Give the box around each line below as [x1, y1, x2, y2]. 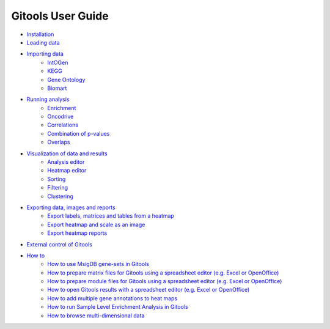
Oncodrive [47, 113, 74, 120]
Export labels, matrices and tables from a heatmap [47, 212, 174, 220]
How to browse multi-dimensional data [47, 312, 145, 319]
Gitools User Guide [11, 9, 109, 23]
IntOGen [47, 59, 68, 66]
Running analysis [26, 95, 70, 103]
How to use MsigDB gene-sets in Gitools [47, 261, 150, 268]
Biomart [47, 84, 67, 92]
